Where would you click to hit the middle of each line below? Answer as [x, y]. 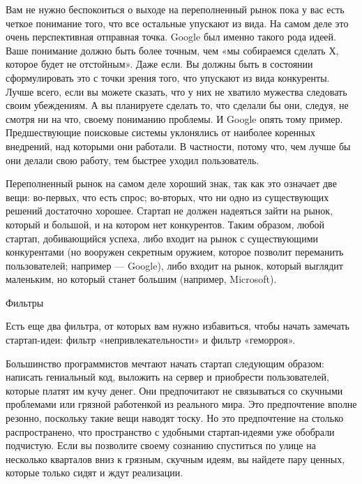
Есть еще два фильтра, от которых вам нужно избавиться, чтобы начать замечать [178, 326]
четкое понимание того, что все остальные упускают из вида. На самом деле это [177, 23]
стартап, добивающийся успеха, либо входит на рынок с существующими [162, 238]
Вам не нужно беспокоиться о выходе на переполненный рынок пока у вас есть [175, 9]
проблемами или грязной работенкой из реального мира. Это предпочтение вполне [181, 404]
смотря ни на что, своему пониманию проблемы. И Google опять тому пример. [174, 118]
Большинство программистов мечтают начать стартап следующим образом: [165, 363]
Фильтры [25, 302]
